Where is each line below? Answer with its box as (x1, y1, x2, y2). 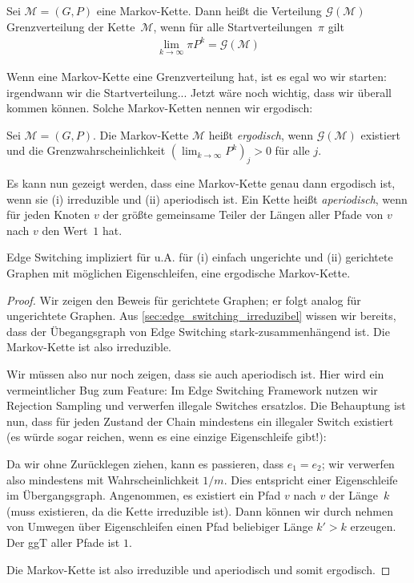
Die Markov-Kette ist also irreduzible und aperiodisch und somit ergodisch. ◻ (6, 561, 391, 577)
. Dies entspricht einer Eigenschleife (223, 471, 398, 488)
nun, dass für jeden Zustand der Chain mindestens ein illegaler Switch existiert (6, 412, 394, 429)
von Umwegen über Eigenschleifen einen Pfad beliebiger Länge (6, 518, 313, 535)
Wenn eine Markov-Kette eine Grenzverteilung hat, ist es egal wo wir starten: (6, 67, 387, 84)
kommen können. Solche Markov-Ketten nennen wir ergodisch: (6, 99, 313, 116)
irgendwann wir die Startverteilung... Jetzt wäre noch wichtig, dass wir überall (6, 83, 392, 100)
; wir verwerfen (321, 455, 395, 472)
